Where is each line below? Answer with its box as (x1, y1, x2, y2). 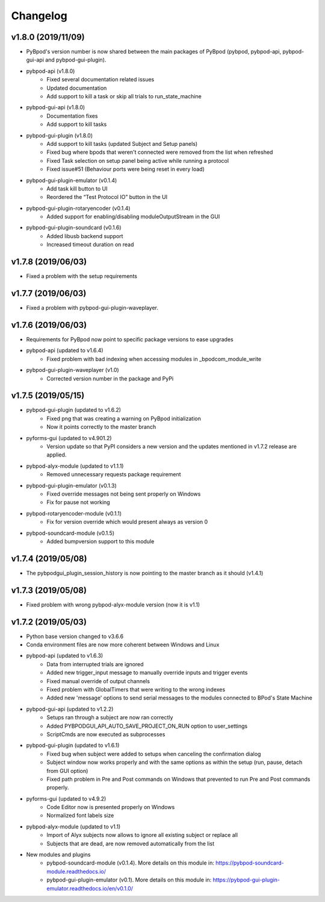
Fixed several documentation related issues (46, 76, 155, 83)
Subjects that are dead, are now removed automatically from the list (46, 840, 215, 847)
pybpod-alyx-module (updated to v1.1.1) (26, 462, 124, 470)
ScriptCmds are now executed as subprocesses (46, 730, 166, 738)
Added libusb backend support (46, 232, 123, 239)
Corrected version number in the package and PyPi (46, 374, 174, 382)
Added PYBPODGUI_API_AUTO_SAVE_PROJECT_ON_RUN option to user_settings (46, 722, 248, 730)
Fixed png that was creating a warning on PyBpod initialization (46, 415, 201, 422)
